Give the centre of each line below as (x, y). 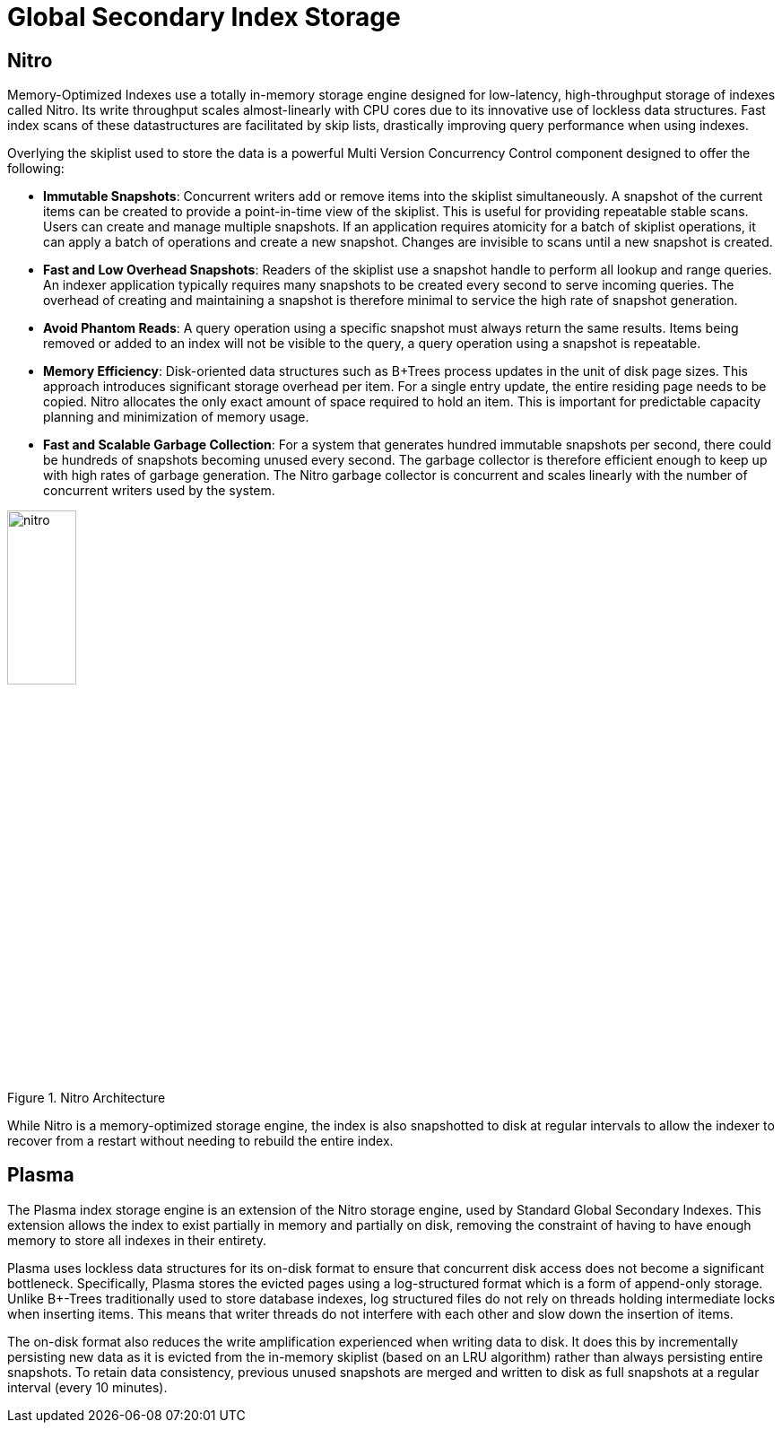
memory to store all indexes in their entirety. (137, 1240)
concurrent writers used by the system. (159, 491)
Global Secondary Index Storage (204, 17)
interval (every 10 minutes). (87, 1387)
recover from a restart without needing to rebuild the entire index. (200, 1140)
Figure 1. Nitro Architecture (87, 1097)
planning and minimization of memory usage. (176, 417)
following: (36, 169)
